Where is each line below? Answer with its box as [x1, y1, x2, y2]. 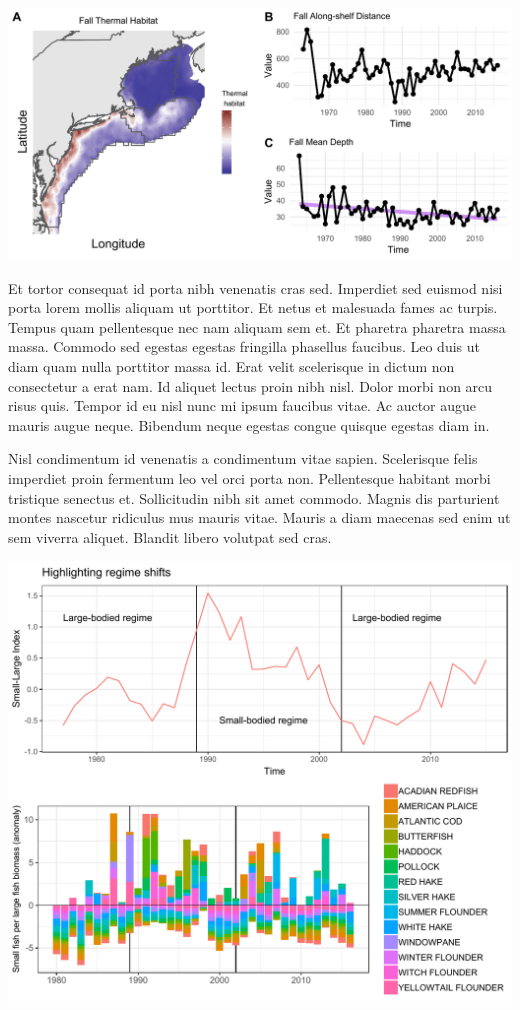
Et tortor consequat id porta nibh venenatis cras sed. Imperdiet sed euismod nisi [8, 277, 503, 298]
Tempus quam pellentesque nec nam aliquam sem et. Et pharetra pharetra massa [8, 316, 506, 337]
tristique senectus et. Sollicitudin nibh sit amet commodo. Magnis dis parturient [8, 487, 500, 508]
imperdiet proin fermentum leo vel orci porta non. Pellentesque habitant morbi [8, 467, 491, 488]
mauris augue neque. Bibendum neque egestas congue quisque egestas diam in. [8, 414, 490, 435]
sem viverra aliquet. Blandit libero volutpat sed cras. [8, 526, 332, 547]
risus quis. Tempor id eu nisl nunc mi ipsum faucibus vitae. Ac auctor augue [8, 395, 477, 416]
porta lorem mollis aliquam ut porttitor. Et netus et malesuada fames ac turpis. [8, 297, 498, 318]
